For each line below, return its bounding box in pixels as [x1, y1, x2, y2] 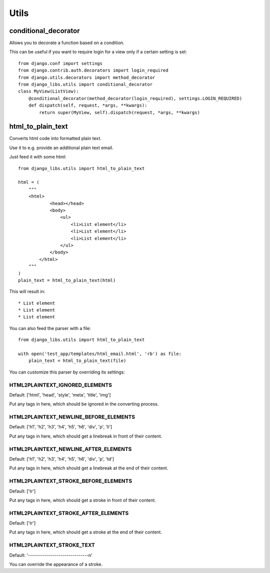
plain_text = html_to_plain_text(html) [18, 277, 116, 283]
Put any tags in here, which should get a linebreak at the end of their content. [9, 465, 168, 471]
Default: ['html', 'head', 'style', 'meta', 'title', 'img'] [9, 391, 111, 397]
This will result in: [9, 288, 45, 294]
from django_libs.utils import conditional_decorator [18, 81, 152, 87]
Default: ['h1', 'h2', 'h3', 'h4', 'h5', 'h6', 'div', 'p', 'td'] [9, 456, 114, 462]
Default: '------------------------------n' [9, 552, 92, 558]
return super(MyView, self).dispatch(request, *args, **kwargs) [39, 109, 200, 115]
